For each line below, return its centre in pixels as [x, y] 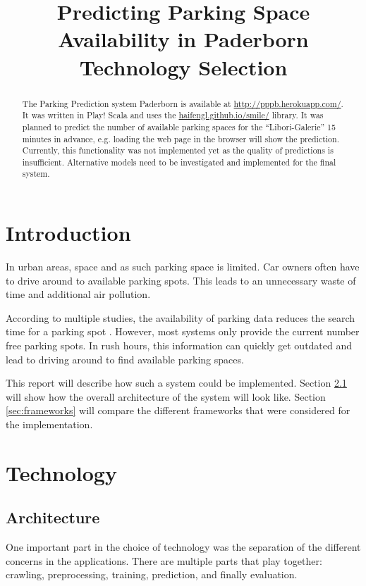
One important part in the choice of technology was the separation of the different [183, 547]
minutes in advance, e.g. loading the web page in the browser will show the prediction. [181, 138]
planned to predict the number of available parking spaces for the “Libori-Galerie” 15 [179, 126]
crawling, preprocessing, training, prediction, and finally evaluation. [152, 574]
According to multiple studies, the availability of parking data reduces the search [181, 317]
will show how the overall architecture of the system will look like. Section [166, 396]
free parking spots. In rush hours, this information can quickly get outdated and [179, 345]
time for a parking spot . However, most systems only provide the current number [183, 331]
